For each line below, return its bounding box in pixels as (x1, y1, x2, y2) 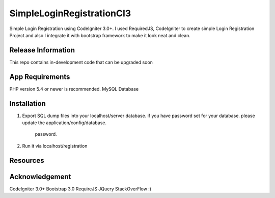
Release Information (9, 46, 75, 54)
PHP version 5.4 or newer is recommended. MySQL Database (9, 86, 139, 92)
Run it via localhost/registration (22, 143, 88, 149)
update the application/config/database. (22, 120, 107, 126)
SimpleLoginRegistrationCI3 (9, 8, 131, 19)
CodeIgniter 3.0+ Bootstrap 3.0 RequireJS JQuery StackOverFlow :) (9, 186, 152, 192)
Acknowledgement (9, 172, 71, 181)
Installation (9, 99, 46, 108)
